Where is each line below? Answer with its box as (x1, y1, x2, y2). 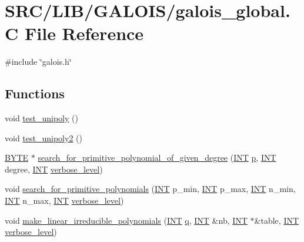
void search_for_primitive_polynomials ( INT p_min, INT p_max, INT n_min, (5, 183, 296, 195)
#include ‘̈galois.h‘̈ (5, 55, 72, 68)
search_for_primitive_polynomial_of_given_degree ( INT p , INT (38, 151, 276, 164)
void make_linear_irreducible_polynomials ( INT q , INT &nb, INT (5, 214, 248, 226)
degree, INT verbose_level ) (5, 163, 103, 175)
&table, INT (254, 214, 299, 226)
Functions (5, 84, 65, 102)
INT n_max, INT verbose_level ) (5, 194, 124, 207)
